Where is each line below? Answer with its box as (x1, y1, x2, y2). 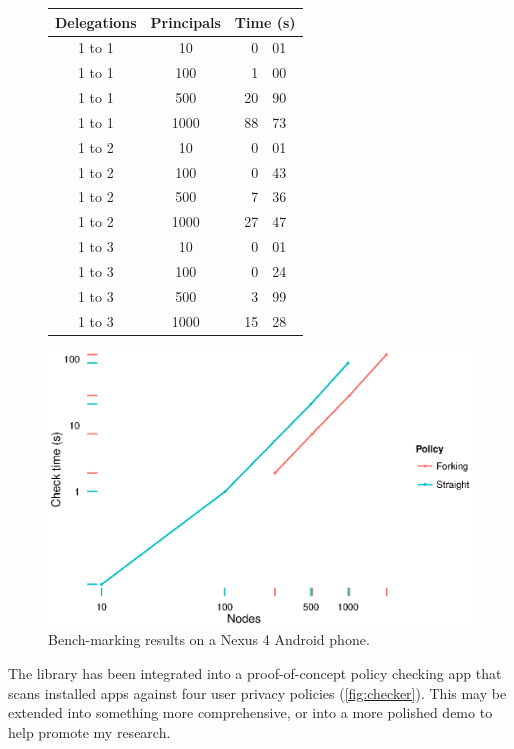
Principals (150, 11, 221, 32)
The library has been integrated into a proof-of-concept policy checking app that (8, 663, 502, 684)
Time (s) (234, 11, 296, 32)
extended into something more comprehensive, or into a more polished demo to (8, 702, 493, 723)
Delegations (55, 11, 137, 32)
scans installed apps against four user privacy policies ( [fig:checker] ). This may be (8, 682, 507, 703)
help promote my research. (8, 721, 171, 742)
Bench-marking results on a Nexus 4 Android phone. (48, 629, 370, 650)
